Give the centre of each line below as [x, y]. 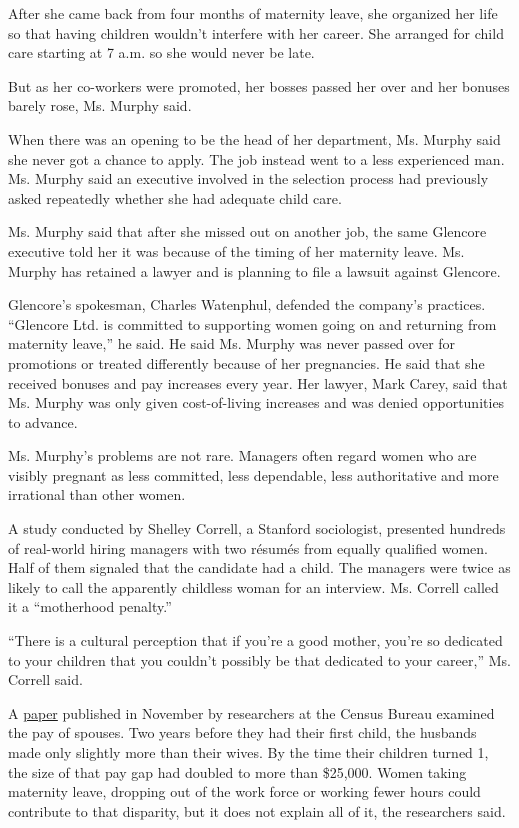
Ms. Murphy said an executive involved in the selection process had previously [248, 178]
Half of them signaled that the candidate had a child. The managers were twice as [259, 567]
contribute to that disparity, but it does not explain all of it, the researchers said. [257, 810]
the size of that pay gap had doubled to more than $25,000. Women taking [237, 771]
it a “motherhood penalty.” [90, 606]
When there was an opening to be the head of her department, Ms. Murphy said [254, 138]
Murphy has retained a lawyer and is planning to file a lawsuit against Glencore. [254, 270]
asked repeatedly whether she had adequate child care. [175, 197]
